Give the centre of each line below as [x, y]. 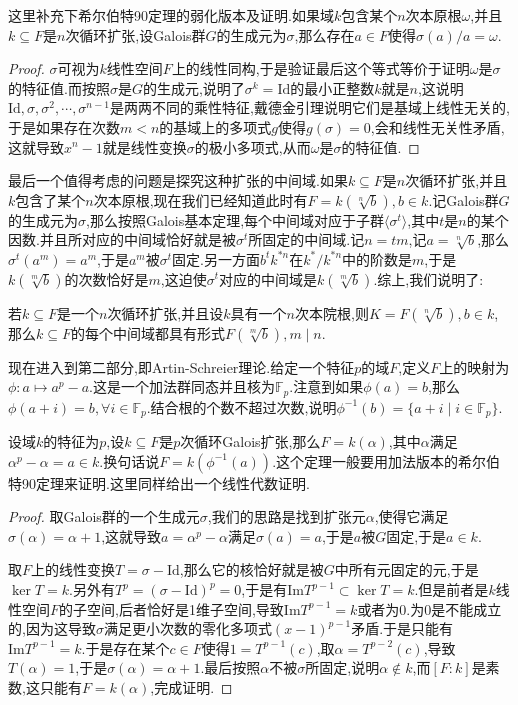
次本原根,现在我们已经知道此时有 [200, 199]
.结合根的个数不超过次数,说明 [241, 406]
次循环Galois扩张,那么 [250, 441]
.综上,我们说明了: [428, 278]
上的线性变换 [73, 569]
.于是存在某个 [125, 647]
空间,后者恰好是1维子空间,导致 [185, 608]
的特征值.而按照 [59, 87]
